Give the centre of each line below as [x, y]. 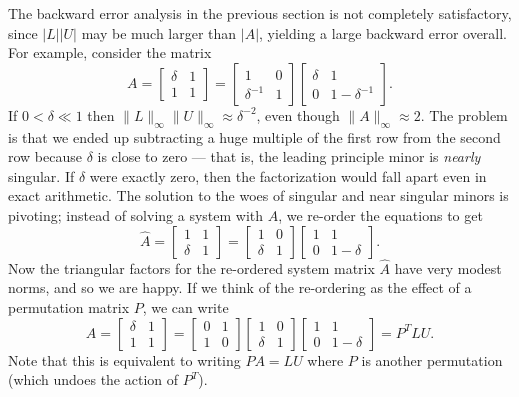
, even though [298, 114]
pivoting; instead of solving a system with [136, 214]
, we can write [185, 306]
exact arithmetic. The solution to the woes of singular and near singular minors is [258, 195]
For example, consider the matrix [110, 52]
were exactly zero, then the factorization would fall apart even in [288, 175]
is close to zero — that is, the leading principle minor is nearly [289, 156]
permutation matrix [69, 306]
